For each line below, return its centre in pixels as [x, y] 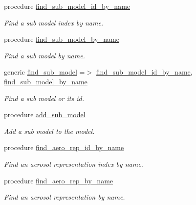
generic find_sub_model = [44, 72]
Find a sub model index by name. [54, 22]
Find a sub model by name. [44, 55]
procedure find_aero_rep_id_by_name [64, 147]
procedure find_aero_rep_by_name [59, 180]
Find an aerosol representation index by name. [74, 164]
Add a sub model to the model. [49, 131]
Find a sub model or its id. [44, 98]
